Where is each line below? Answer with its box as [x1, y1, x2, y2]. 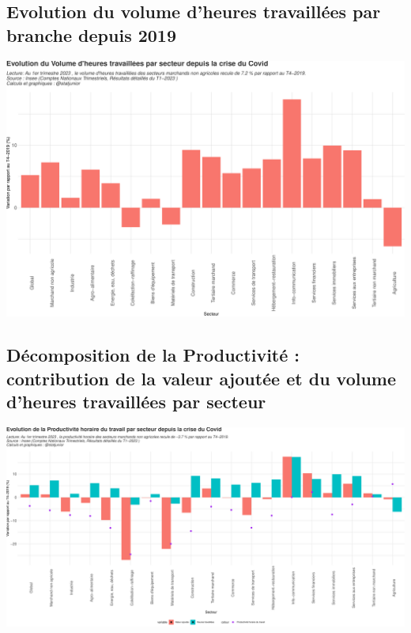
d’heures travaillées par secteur [6, 389, 266, 414]
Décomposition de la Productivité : [6, 343, 300, 367]
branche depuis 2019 [6, 22, 177, 47]
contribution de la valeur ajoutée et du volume [6, 366, 397, 390]
